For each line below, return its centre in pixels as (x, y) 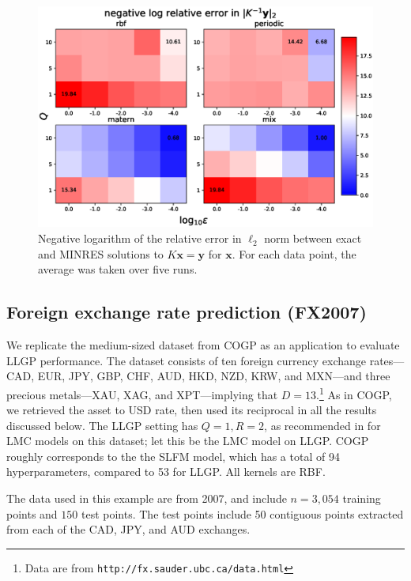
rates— (387, 360)
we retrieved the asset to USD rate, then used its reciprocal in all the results (192, 410)
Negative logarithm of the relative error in (140, 238)
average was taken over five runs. (118, 269)
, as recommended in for (322, 425)
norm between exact (313, 238)
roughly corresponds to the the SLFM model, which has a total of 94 (173, 456)
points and (32, 513)
